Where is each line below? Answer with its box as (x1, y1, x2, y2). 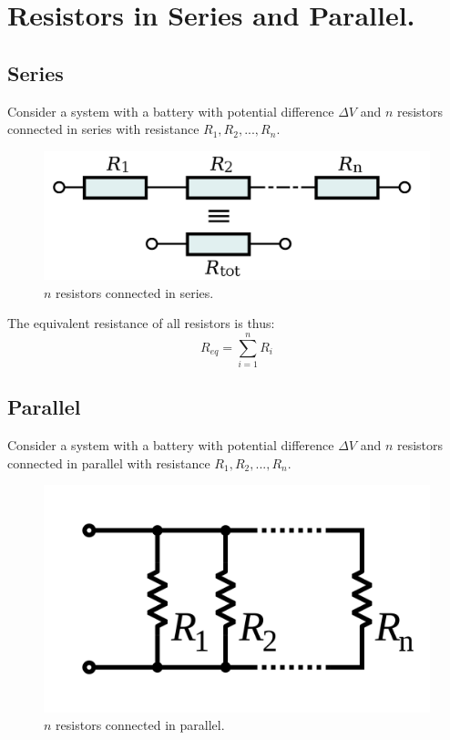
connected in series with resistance (7, 119, 199, 139)
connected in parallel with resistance (7, 453, 210, 472)
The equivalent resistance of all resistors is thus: (7, 313, 275, 333)
